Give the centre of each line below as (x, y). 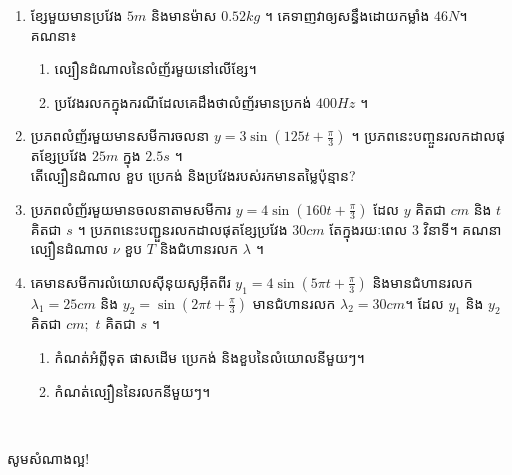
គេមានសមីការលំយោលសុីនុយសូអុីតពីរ (130, 281)
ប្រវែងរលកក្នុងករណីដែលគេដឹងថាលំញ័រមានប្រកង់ (183, 101)
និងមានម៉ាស (184, 15)
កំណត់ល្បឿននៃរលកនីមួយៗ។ (132, 390)
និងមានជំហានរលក (422, 281)
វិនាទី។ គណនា (462, 228)
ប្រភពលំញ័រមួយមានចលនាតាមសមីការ (131, 208)
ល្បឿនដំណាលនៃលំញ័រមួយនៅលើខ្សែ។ (155, 68)
